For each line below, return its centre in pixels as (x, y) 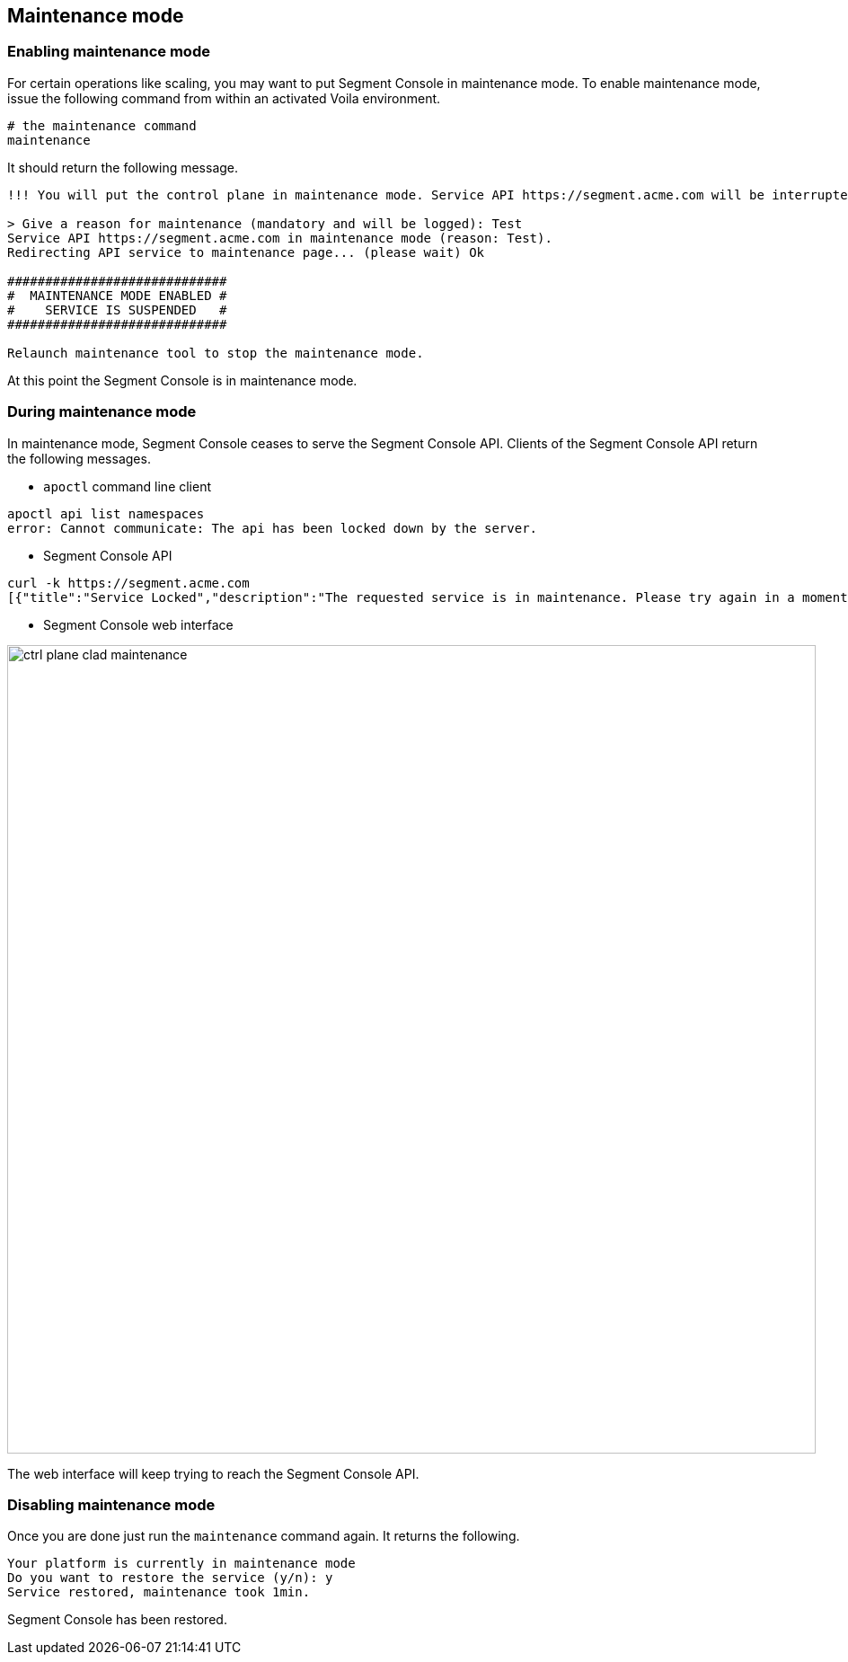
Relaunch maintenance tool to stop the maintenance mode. (216, 353)
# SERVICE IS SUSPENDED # (117, 309)
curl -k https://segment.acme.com (128, 583)
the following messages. (79, 458)
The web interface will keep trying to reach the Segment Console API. (213, 1473)
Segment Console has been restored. (117, 1620)
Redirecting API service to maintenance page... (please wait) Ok (246, 252)
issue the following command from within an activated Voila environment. (224, 98)
